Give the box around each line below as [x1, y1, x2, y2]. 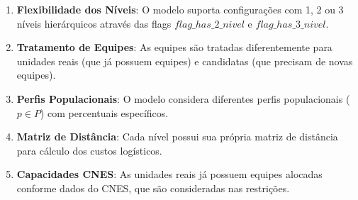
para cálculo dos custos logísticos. [16, 143, 162, 157]
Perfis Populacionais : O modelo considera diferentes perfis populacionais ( [16, 91, 350, 106]
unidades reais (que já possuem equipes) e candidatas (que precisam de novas [16, 53, 353, 68]
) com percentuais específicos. [40, 105, 169, 120]
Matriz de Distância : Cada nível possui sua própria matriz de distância [16, 129, 338, 144]
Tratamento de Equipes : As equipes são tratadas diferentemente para [16, 40, 332, 55]
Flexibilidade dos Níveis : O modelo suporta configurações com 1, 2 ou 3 [16, 2, 344, 16]
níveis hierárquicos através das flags [16, 16, 172, 30]
